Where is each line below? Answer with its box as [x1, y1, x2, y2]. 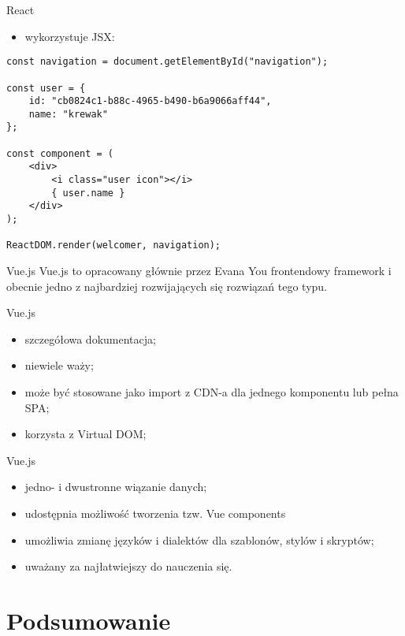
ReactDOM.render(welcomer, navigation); [6, 240, 221, 251]
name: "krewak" [28, 108, 108, 120]
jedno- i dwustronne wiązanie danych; [24, 478, 207, 495]
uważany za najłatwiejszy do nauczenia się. [24, 558, 232, 575]
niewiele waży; [24, 357, 94, 374]
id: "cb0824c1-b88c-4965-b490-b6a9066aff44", [28, 95, 272, 107]
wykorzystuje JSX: [24, 28, 115, 44]
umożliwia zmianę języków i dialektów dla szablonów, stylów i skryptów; [24, 531, 374, 548]
